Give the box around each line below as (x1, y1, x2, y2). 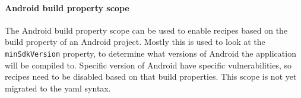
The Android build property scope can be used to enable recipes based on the (5, 24, 288, 36)
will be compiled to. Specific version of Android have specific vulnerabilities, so (5, 58, 292, 71)
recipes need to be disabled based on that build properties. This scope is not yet (5, 70, 297, 83)
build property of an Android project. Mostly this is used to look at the (5, 35, 265, 48)
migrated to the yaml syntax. (5, 81, 111, 94)
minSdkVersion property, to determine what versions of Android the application (5, 47, 296, 59)
